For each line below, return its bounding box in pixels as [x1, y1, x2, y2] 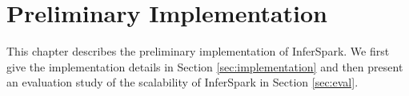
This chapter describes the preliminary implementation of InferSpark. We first [6, 43, 390, 60]
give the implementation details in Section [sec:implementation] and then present [6, 58, 403, 75]
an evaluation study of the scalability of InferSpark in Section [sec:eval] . [6, 74, 359, 90]
